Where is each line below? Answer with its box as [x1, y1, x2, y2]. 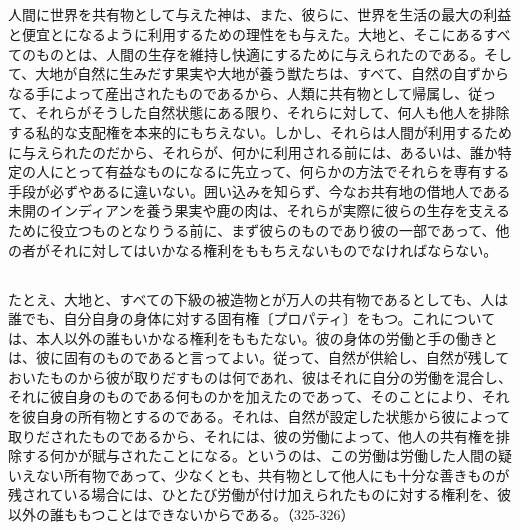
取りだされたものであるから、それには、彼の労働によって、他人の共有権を [8, 425, 497, 446]
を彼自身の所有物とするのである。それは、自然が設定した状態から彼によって [8, 406, 511, 427]
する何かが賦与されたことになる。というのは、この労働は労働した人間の [21, 445, 498, 466]
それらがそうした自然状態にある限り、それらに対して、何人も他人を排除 [35, 102, 510, 123]
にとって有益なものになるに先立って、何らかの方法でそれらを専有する [49, 161, 510, 182]
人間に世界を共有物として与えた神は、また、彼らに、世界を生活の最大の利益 [8, 4, 512, 25]
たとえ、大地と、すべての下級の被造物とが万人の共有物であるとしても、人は [8, 288, 509, 309]
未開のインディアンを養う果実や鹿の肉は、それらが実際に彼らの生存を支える [8, 200, 511, 221]
